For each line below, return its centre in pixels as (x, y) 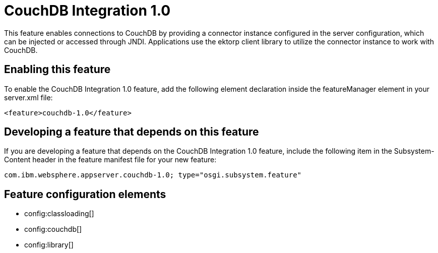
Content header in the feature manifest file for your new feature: (110, 160)
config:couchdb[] (53, 229)
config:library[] (49, 245)
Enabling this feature (57, 70)
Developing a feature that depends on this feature (132, 132)
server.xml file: (28, 97)
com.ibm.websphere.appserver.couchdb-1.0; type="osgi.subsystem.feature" (153, 175)
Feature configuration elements (85, 194)
